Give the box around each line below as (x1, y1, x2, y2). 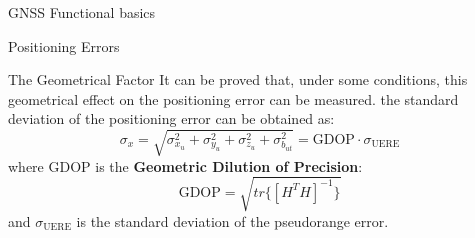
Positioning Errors (8, 35, 120, 56)
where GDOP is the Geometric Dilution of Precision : (8, 155, 363, 176)
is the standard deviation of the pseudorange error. (76, 210, 389, 231)
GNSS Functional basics (8, 2, 156, 22)
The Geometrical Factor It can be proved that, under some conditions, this (8, 69, 468, 90)
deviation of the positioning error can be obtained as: (8, 108, 335, 129)
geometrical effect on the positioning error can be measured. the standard (8, 88, 459, 109)
